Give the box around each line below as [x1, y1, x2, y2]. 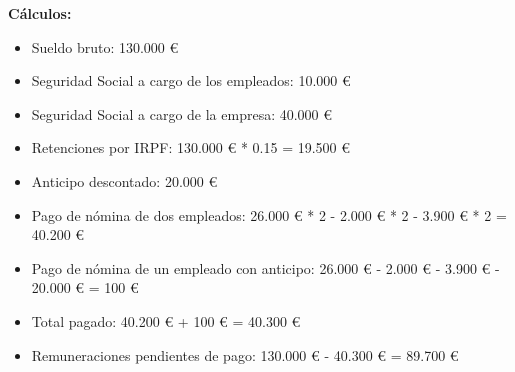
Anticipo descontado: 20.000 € [31, 170, 218, 191]
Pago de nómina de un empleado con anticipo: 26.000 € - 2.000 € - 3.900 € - [31, 257, 500, 278]
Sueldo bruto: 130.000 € [31, 36, 179, 57]
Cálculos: [8, 3, 72, 23]
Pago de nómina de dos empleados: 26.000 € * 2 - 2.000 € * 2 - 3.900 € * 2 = [31, 204, 507, 225]
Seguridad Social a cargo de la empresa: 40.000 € [31, 103, 333, 124]
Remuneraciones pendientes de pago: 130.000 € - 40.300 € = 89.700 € [31, 344, 459, 365]
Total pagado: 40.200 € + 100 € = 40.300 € [31, 310, 301, 331]
